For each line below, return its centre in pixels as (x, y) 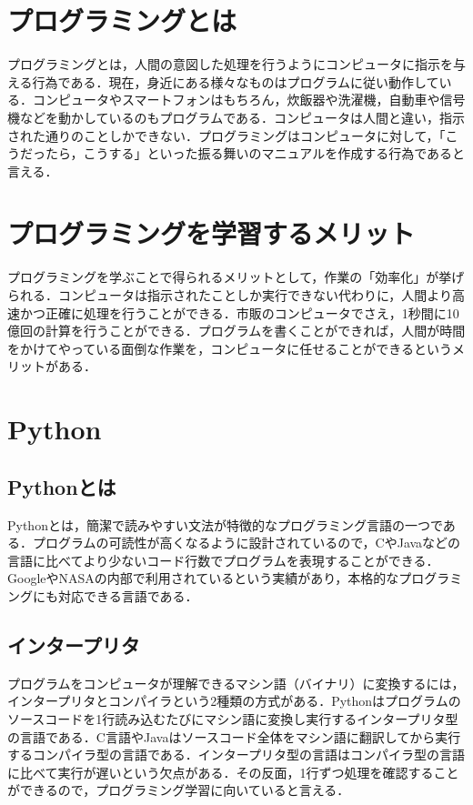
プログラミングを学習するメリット (211, 233)
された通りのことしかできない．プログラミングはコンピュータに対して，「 (226, 135)
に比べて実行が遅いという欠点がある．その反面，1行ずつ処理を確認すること (233, 772)
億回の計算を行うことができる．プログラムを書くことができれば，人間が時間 (236, 331)
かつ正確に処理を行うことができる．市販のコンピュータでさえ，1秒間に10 (239, 312)
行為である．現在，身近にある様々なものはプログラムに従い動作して (236, 81)
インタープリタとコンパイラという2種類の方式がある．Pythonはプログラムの (234, 701)
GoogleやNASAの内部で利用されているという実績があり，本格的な (203, 578)
